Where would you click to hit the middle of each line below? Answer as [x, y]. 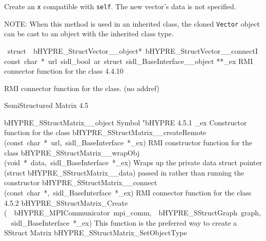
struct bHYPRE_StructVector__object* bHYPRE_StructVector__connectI [132, 50]
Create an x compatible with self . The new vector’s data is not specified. [120, 6]
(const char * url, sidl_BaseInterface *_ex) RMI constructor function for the [128, 143]
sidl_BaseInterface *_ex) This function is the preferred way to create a [124, 222]
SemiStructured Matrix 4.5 [46, 105]
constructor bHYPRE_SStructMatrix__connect [81, 182]
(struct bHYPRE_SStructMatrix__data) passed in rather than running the [124, 172]
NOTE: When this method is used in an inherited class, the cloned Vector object [132, 23]
